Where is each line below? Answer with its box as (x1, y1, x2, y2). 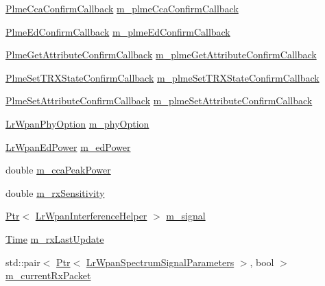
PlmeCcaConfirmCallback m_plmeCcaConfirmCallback (5, 1, 239, 15)
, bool (250, 254, 274, 269)
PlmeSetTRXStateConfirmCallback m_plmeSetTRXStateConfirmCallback (5, 70, 320, 84)
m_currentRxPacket (5, 268, 91, 283)
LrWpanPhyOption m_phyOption (5, 116, 149, 130)
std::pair (5, 254, 40, 269)
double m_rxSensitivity (5, 185, 105, 200)
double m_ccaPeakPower (5, 163, 111, 177)
